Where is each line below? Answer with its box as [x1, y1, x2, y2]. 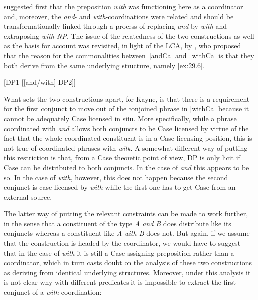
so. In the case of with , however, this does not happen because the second [4, 172, 228, 182]
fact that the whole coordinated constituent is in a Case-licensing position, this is [4, 133, 252, 143]
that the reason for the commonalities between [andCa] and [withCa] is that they [4, 50, 254, 60]
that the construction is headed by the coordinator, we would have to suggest [4, 238, 241, 248]
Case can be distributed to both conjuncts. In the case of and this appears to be [4, 162, 249, 172]
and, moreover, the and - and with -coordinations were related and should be [4, 11, 234, 21]
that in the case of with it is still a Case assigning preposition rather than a [4, 247, 234, 258]
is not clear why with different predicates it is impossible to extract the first [4, 277, 236, 287]
